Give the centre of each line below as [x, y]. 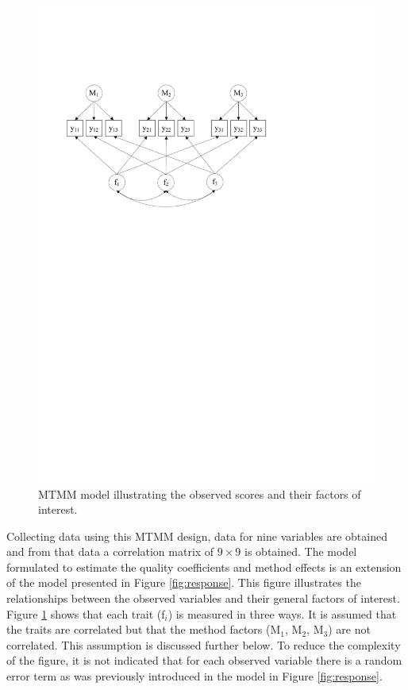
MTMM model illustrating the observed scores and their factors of [200, 493]
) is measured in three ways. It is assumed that [282, 613]
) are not [349, 629]
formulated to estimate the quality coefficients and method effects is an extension [204, 567]
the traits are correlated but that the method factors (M [144, 629]
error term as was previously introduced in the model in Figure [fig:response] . [194, 676]
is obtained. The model [301, 551]
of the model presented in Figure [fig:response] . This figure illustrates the [184, 582]
